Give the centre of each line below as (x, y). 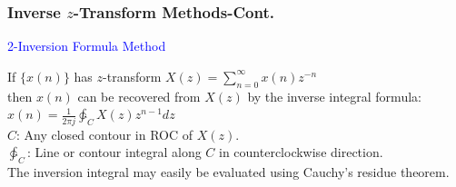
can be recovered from (139, 96)
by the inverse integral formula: (334, 96)
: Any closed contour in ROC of (104, 134)
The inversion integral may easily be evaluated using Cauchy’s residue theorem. (228, 171)
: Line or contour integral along (114, 152)
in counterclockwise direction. (301, 152)
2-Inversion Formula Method (87, 46)
